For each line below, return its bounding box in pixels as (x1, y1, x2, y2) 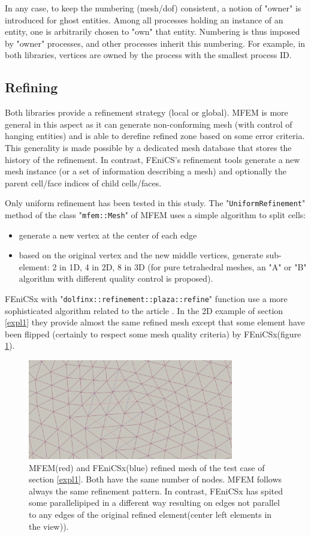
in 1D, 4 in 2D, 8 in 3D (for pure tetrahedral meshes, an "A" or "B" (59, 260, 307, 273)
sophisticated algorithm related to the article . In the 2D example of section (5, 304, 283, 316)
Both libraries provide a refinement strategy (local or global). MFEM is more (5, 106, 288, 119)
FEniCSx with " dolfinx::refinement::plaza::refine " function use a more (5, 292, 288, 305)
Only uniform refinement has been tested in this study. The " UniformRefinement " (5, 197, 306, 209)
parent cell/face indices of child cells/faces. (5, 176, 162, 189)
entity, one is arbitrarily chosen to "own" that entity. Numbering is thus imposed (5, 25, 300, 38)
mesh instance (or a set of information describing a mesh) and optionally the (5, 165, 286, 177)
